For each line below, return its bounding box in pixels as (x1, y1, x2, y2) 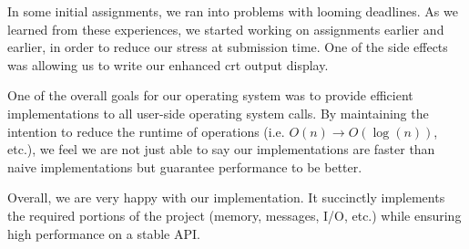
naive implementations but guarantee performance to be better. (7, 157, 362, 176)
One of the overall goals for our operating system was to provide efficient (7, 86, 413, 105)
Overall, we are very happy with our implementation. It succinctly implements (7, 188, 445, 207)
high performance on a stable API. (7, 223, 200, 243)
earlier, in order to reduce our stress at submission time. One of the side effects (7, 37, 448, 57)
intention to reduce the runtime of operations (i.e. (7, 121, 285, 140)
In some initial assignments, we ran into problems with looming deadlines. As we (7, 2, 458, 20)
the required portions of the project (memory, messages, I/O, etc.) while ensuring (7, 205, 462, 224)
